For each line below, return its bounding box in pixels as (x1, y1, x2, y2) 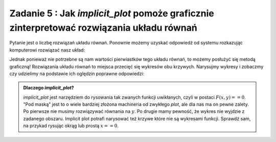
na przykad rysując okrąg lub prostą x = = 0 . (23, 123, 119, 129)
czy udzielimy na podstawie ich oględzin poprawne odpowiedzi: (9, 70, 145, 77)
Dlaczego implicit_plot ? (23, 85, 74, 91)
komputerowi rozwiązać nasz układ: (9, 46, 85, 53)
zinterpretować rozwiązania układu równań (9, 22, 198, 33)
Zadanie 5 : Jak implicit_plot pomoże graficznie (9, 8, 214, 19)
